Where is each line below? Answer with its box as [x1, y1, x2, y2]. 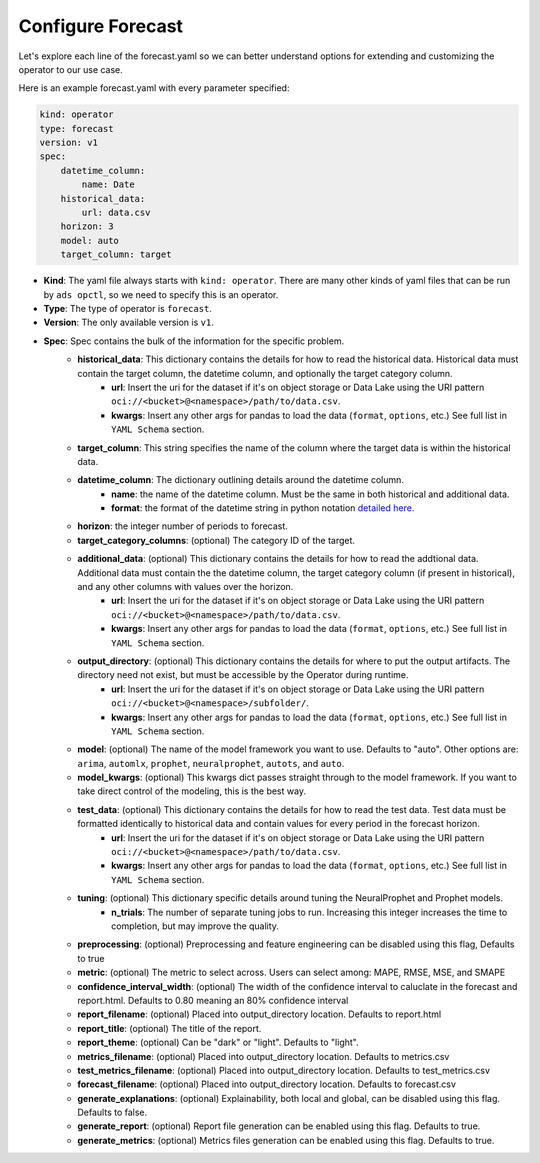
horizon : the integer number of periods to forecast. [77, 520, 289, 532]
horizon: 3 [60, 221, 114, 232]
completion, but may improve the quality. [111, 920, 280, 932]
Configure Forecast [18, 15, 184, 37]
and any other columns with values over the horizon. [77, 581, 294, 593]
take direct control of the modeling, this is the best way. [77, 785, 307, 797]
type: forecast [39, 123, 114, 134]
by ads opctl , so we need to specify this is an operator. [43, 288, 279, 300]
